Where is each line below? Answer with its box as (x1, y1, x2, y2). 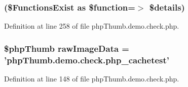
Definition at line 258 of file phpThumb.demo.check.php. (4, 21, 179, 31)
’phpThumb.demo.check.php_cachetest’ (4, 53, 170, 66)
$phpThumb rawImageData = (4, 42, 129, 54)
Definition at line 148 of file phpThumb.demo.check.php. (4, 73, 179, 83)
